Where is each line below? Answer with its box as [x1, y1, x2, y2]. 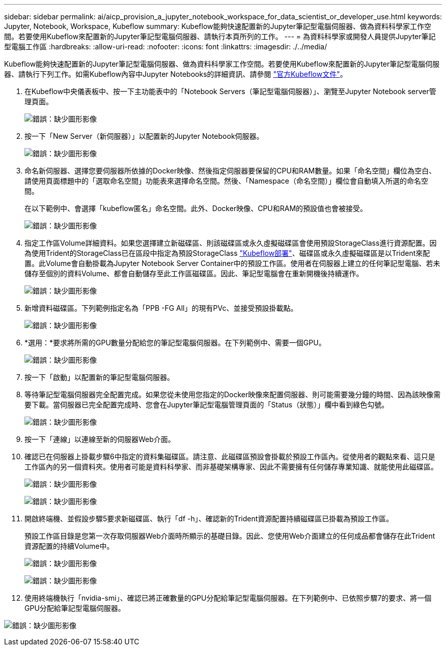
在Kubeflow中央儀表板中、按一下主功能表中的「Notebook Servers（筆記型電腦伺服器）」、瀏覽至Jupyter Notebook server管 [24, 87, 436, 96]
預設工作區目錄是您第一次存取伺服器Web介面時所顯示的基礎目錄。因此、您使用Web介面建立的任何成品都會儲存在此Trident [24, 531, 435, 540]
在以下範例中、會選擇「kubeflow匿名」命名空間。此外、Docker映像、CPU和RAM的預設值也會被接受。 [24, 204, 368, 213]
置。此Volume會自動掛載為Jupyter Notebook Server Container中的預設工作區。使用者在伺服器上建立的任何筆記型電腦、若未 [24, 259, 440, 268]
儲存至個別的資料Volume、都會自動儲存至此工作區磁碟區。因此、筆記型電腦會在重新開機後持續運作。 [24, 269, 364, 278]
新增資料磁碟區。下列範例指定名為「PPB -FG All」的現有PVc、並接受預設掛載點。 [24, 304, 298, 312]
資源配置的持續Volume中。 [24, 542, 114, 550]
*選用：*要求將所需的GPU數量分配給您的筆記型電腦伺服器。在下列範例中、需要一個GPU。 [24, 338, 326, 347]
